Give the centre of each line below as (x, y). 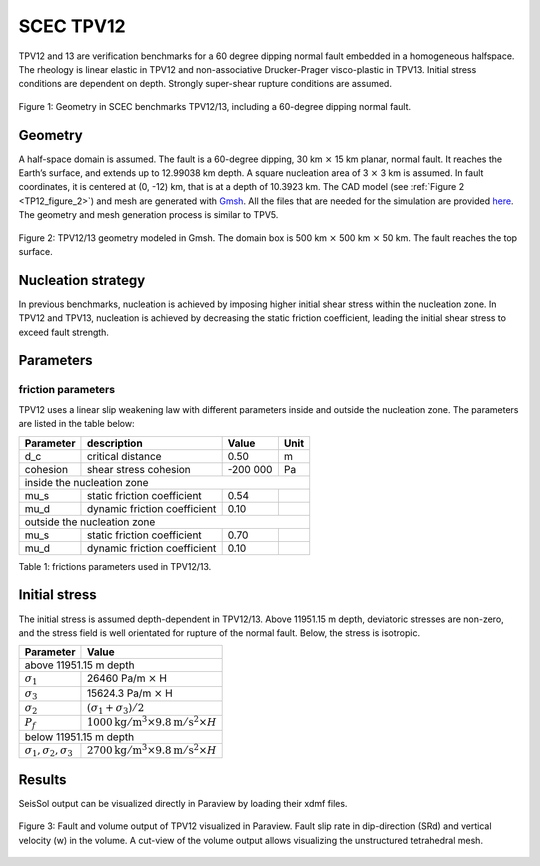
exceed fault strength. (64, 332)
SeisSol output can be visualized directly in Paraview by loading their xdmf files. (183, 803)
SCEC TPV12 (72, 26)
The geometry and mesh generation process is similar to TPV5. (148, 215)
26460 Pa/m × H (126, 678)
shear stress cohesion (139, 469)
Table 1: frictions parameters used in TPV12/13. (115, 566)
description (115, 443)
